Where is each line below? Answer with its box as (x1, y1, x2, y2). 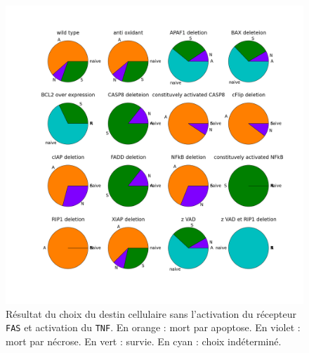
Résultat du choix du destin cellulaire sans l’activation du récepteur (6, 306, 297, 321)
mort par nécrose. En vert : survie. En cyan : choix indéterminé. (6, 333, 282, 348)
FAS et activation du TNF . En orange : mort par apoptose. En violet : (6, 320, 301, 335)
